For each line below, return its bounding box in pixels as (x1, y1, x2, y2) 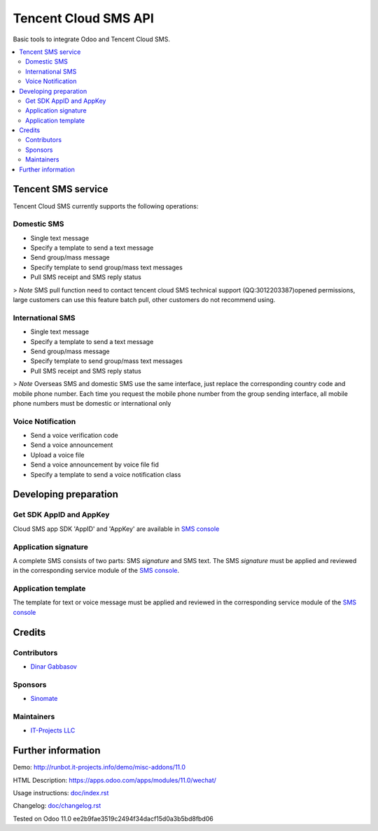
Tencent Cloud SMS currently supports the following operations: (13, 201, 199, 210)
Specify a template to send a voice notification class (30, 470, 181, 478)
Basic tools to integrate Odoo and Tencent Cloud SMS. (13, 35, 171, 43)
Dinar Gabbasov (30, 662, 77, 671)
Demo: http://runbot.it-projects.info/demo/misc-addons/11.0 (13, 763, 185, 772)
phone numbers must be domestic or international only (13, 399, 171, 407)
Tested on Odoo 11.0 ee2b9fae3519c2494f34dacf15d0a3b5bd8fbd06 (13, 814, 213, 823)
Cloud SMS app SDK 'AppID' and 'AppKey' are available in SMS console (13, 525, 220, 533)
